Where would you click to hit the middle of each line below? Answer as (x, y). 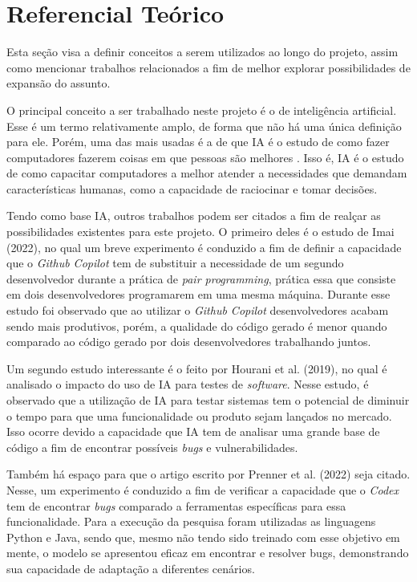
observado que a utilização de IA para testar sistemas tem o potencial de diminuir (208, 400)
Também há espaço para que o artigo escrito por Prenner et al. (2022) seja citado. (208, 474)
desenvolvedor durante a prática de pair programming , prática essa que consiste (201, 278)
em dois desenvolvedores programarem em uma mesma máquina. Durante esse (198, 294)
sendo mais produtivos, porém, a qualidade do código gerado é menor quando (197, 326)
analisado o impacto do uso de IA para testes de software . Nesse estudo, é (188, 384)
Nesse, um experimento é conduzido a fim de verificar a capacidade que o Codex (203, 489)
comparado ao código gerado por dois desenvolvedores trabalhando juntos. (189, 342)
